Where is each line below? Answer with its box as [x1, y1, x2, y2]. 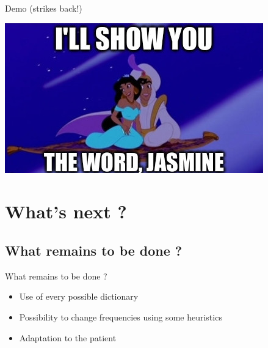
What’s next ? [5, 199, 127, 224]
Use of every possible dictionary [19, 290, 139, 303]
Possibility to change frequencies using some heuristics [19, 310, 222, 323]
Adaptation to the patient [19, 331, 117, 344]
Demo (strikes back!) [5, 2, 82, 14]
